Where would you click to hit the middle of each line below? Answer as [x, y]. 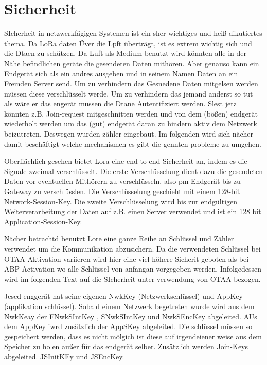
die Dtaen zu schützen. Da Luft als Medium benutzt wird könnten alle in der [125, 53]
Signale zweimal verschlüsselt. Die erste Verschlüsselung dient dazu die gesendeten [133, 171]
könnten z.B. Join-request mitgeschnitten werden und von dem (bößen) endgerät [131, 113]
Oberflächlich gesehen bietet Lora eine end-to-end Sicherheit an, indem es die [126, 161]
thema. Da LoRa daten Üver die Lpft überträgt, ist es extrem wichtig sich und [128, 43]
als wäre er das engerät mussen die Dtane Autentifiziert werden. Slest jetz [120, 103]
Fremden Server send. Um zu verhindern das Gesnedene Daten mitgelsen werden [131, 83]
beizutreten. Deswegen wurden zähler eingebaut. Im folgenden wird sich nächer [129, 134]
